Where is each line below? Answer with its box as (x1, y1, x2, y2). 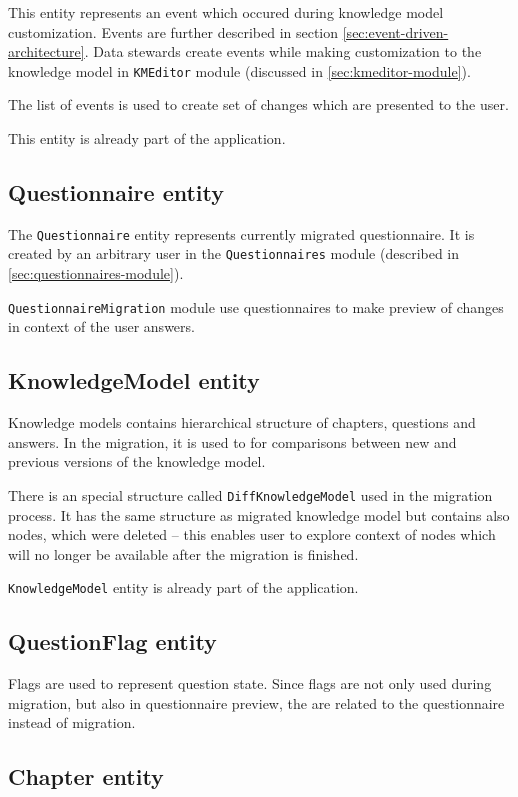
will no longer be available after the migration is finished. (8, 543, 359, 564)
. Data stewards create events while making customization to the (84, 41, 482, 62)
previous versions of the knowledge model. (8, 451, 266, 472)
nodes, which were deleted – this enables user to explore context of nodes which (8, 524, 496, 545)
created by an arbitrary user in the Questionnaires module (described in (8, 243, 460, 264)
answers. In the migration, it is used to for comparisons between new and (8, 431, 457, 452)
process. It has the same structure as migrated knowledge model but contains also (8, 504, 510, 525)
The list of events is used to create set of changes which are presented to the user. (8, 94, 509, 115)
